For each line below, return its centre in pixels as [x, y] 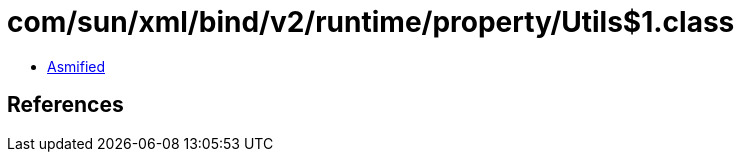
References [65, 105]
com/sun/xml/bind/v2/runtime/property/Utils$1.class [371, 22]
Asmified [76, 66]
